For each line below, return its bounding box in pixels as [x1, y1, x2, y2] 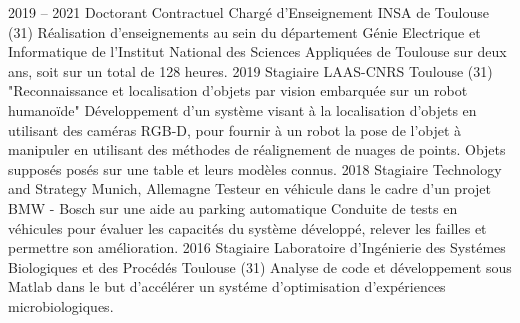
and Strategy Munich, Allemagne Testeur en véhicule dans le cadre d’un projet [8, 178, 491, 199]
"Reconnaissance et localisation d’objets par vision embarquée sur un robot [8, 80, 468, 101]
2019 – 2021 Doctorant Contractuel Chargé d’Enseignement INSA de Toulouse [8, 2, 489, 22]
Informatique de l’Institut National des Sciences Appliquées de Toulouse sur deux [8, 41, 507, 62]
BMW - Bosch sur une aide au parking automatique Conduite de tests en [8, 197, 458, 218]
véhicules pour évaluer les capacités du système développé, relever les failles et [8, 217, 487, 238]
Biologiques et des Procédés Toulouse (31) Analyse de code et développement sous [8, 256, 512, 277]
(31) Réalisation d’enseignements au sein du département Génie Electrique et [8, 21, 481, 42]
